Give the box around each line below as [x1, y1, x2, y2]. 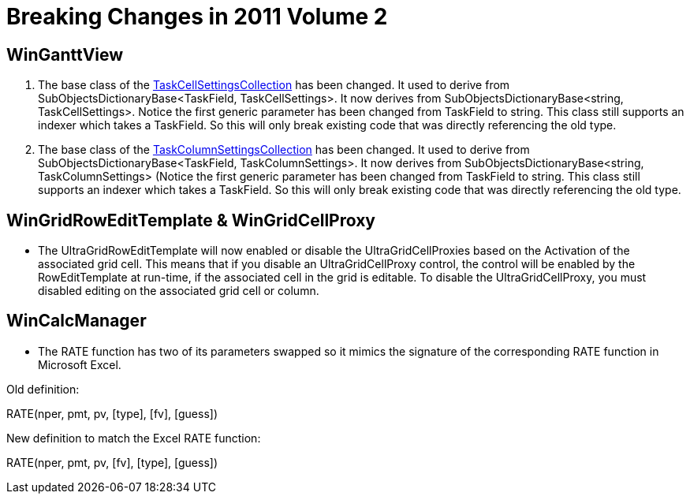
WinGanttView [6, 44, 124, 65]
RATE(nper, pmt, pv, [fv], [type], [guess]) [6, 455, 218, 469]
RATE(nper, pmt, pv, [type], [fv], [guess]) [6, 406, 218, 420]
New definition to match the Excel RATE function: [6, 431, 261, 445]
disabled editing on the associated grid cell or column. [38, 284, 319, 298]
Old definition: [6, 382, 80, 396]
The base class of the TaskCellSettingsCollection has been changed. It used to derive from [38, 78, 510, 92]
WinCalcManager [6, 311, 147, 331]
